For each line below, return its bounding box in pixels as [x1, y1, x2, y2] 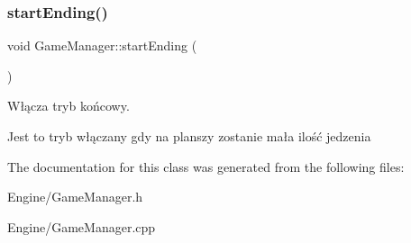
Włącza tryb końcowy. [7, 96, 130, 115]
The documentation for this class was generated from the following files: [7, 157, 405, 175]
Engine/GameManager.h [7, 187, 143, 206]
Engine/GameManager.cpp [7, 217, 156, 236]
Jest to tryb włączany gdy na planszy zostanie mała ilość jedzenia [7, 127, 371, 145]
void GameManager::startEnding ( [7, 36, 197, 55]
